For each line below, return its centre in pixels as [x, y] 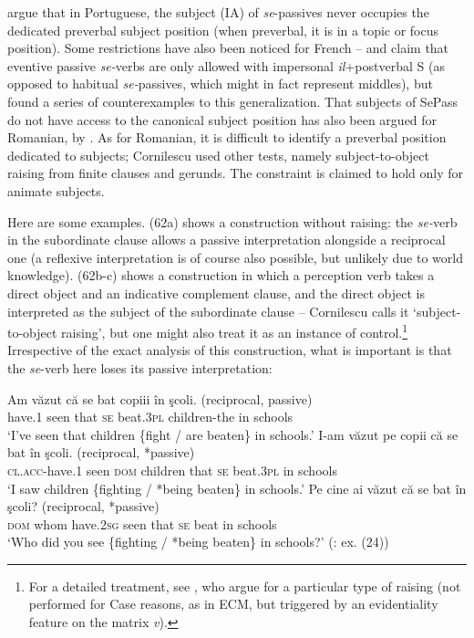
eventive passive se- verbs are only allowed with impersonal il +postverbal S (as [226, 65]
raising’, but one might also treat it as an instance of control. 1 [235, 331]
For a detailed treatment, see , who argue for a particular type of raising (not [245, 586]
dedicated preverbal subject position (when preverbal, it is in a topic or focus [223, 30]
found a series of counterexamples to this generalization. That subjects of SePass [233, 101]
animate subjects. [56, 190]
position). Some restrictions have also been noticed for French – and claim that [228, 48]
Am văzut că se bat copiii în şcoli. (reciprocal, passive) [160, 398]
